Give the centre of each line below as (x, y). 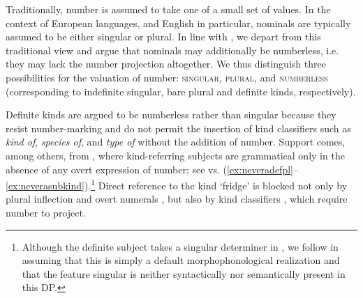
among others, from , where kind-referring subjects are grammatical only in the (175, 155)
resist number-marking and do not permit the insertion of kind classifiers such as (178, 128)
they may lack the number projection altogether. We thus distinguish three (166, 64)
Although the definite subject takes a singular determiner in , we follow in (180, 246)
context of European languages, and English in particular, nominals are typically (178, 23)
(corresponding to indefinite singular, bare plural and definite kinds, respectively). (181, 91)
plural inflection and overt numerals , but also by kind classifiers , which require (177, 199)
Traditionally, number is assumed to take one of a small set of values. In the (168, 9)
